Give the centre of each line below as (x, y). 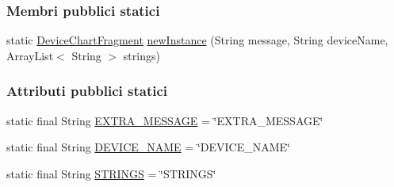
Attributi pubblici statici (87, 91)
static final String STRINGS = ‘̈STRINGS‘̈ (111, 173)
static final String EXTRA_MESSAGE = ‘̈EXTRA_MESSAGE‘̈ (165, 120)
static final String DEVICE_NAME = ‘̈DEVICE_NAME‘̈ (148, 147)
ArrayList (30, 55)
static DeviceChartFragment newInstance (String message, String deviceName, (197, 40)
